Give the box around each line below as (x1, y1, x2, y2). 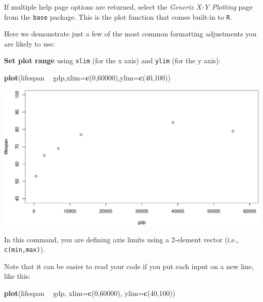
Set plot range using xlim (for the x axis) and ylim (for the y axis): (4, 55, 221, 66)
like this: (4, 271, 31, 281)
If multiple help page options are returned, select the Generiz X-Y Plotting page (4, 2, 253, 12)
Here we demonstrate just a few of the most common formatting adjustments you (4, 28, 257, 39)
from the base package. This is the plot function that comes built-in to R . (4, 11, 232, 22)
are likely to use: (4, 38, 55, 49)
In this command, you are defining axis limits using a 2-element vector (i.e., (4, 234, 239, 244)
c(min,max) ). (4, 244, 45, 254)
